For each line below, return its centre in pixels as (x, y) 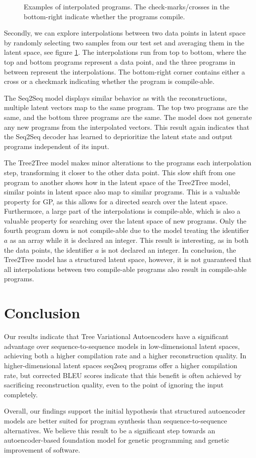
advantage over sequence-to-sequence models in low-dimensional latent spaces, (122, 346)
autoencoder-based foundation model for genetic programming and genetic (117, 440)
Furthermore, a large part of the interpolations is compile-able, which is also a (122, 211)
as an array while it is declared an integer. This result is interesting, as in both (129, 240)
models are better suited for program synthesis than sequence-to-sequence (116, 420)
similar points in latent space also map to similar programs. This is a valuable (122, 192)
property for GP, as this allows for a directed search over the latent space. (116, 201)
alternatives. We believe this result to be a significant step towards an (110, 430)
